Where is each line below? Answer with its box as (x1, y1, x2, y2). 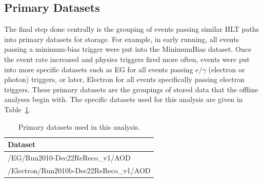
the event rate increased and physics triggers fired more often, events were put (4, 53, 250, 64)
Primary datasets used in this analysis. (18, 121, 140, 132)
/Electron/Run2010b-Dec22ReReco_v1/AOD (8, 165, 151, 175)
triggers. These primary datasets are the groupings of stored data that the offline (4, 84, 258, 94)
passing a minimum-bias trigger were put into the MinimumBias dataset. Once (4, 44, 252, 54)
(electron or (208, 64, 245, 74)
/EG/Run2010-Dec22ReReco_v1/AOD (8, 152, 131, 163)
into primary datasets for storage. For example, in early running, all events (4, 33, 239, 44)
